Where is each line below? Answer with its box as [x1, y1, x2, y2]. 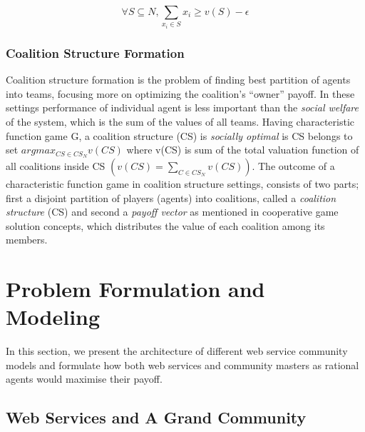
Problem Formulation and [6, 274, 265, 303]
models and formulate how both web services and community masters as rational [6, 357, 359, 372]
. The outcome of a [252, 159, 335, 174]
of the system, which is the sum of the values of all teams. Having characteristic [6, 114, 354, 129]
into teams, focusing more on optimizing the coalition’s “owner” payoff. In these [6, 86, 355, 101]
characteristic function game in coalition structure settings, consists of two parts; [6, 176, 359, 191]
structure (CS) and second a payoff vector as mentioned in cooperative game [6, 204, 339, 219]
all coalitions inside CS [6, 159, 106, 174]
